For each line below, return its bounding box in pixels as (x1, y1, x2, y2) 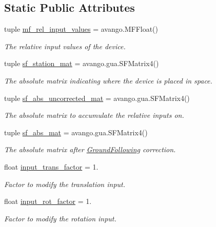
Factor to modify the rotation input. (4, 213, 116, 223)
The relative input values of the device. (4, 40, 126, 51)
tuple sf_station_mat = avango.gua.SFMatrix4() (4, 58, 159, 69)
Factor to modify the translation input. (4, 178, 125, 189)
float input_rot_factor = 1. (4, 196, 92, 207)
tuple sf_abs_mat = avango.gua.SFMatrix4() (4, 127, 148, 137)
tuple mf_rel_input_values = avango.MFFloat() (4, 24, 159, 34)
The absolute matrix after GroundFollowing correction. (4, 144, 176, 155)
